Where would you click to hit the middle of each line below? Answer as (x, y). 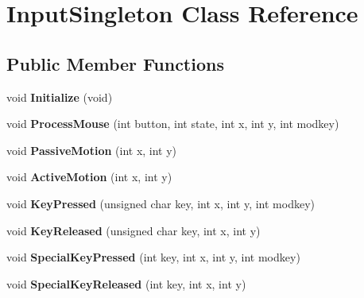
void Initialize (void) (60, 97)
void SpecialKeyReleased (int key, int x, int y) (126, 283)
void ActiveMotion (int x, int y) (89, 177)
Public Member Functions (115, 63)
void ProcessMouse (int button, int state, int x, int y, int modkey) (173, 124)
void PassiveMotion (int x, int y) (92, 150)
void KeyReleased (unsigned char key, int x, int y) (134, 230)
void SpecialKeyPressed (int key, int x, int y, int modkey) (153, 257)
